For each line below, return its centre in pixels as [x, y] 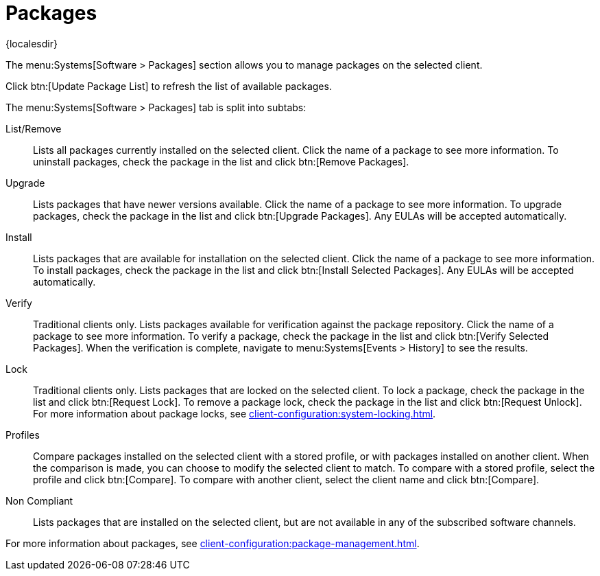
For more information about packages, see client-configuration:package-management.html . [213, 543]
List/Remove [34, 128]
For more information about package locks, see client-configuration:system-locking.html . [235, 413]
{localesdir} [32, 43]
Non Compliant [39, 500]
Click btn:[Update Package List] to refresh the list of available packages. [169, 86]
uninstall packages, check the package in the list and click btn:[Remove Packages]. [221, 161]
